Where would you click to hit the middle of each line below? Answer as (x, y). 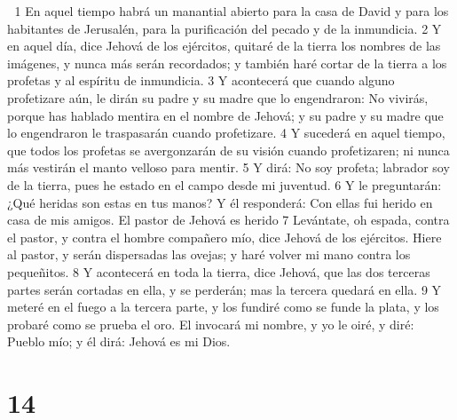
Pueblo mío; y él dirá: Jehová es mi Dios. (119, 341)
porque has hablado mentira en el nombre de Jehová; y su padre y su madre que (225, 115)
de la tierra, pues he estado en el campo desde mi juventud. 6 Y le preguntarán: (225, 184)
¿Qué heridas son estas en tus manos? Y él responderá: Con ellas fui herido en (220, 202)
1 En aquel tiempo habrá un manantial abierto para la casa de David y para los (232, 11)
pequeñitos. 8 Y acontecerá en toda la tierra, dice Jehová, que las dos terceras (219, 271)
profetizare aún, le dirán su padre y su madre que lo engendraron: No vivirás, (218, 97)
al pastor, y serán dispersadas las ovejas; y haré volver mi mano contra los (209, 254)
